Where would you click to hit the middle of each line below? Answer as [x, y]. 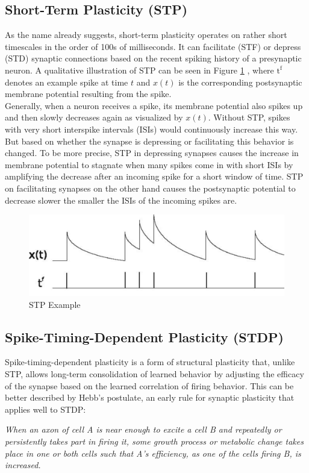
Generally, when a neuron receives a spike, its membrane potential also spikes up [154, 105]
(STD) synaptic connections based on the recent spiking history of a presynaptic [153, 58]
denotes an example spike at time [67, 82]
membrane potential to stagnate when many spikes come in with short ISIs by [149, 164]
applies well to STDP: [45, 409]
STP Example [55, 304]
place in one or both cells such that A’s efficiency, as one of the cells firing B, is [153, 453]
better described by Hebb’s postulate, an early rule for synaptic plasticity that [150, 397]
